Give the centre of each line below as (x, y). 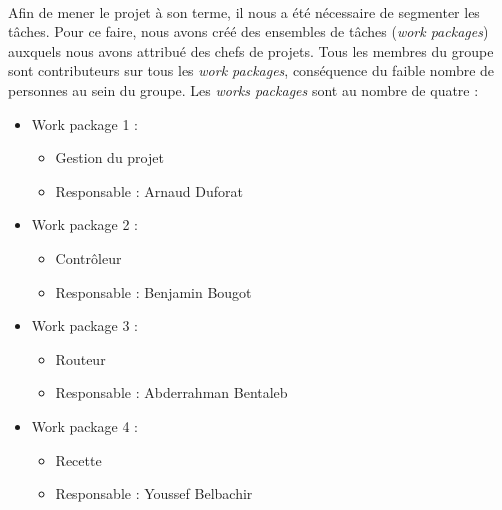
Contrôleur (88, 257)
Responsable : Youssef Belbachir (154, 493)
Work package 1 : (85, 123)
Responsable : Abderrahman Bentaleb (171, 392)
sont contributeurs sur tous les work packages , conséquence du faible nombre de (251, 70)
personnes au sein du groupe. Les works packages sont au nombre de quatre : (243, 89)
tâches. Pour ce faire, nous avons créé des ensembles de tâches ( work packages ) (248, 31)
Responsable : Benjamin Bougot (153, 291)
